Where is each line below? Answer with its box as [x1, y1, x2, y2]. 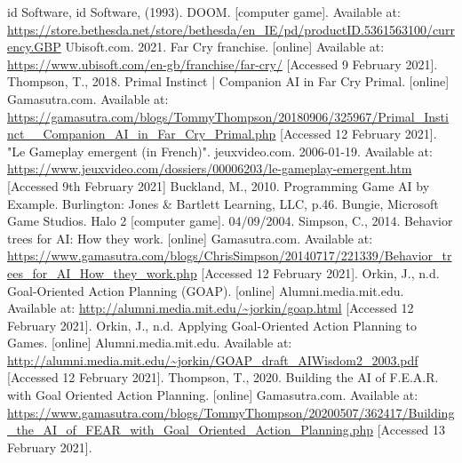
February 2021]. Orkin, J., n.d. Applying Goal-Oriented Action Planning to [7, 315, 418, 334]
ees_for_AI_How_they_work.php [7, 263, 197, 282]
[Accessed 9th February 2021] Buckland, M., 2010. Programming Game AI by [7, 176, 430, 195]
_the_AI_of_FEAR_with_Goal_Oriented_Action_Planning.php [7, 420, 374, 439]
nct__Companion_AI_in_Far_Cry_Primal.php [7, 124, 276, 143]
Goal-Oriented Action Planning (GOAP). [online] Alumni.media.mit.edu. [7, 281, 404, 299]
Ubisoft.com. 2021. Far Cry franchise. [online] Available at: [65, 37, 385, 56]
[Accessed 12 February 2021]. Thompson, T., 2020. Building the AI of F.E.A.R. [7, 368, 439, 387]
